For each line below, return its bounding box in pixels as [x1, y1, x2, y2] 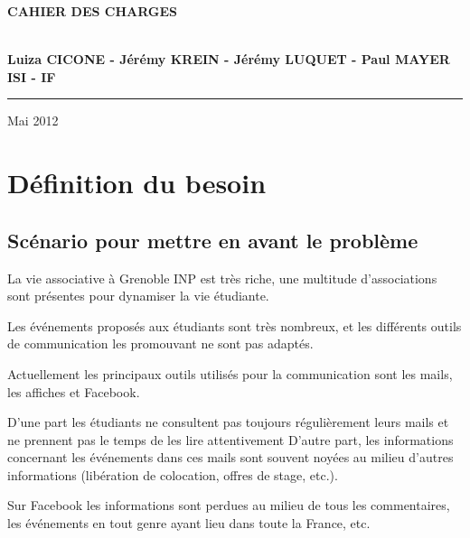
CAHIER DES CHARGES [7, 2, 177, 20]
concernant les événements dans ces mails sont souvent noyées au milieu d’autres [7, 448, 454, 467]
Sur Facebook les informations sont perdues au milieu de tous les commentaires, [7, 496, 450, 515]
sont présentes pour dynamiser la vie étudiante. [7, 286, 269, 305]
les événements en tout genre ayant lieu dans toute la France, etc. [7, 514, 371, 533]
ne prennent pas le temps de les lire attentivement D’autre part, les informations [7, 430, 454, 449]
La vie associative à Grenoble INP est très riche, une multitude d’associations [7, 268, 437, 287]
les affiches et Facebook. [7, 382, 140, 401]
